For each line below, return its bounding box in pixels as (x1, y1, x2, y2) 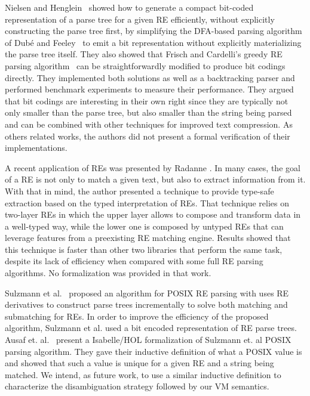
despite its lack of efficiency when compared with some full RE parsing (5, 255, 263, 267)
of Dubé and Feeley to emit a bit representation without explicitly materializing (5, 36, 302, 48)
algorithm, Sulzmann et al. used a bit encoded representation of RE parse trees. (5, 321, 297, 334)
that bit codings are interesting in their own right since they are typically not (5, 94, 288, 107)
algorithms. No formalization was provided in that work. (5, 267, 211, 279)
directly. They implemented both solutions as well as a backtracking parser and (5, 71, 295, 83)
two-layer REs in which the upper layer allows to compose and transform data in (5, 208, 301, 221)
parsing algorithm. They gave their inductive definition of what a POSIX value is (5, 345, 302, 357)
